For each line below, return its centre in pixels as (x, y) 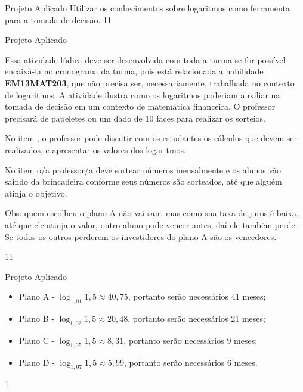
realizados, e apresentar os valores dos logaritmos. (95, 149)
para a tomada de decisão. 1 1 (58, 19)
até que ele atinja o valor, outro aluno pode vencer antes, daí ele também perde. (151, 224)
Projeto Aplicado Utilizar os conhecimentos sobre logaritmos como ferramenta (147, 8)
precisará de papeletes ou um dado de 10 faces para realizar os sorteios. (135, 118)
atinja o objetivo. (36, 193)
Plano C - (37, 340)
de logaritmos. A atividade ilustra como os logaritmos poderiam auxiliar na (143, 94)
